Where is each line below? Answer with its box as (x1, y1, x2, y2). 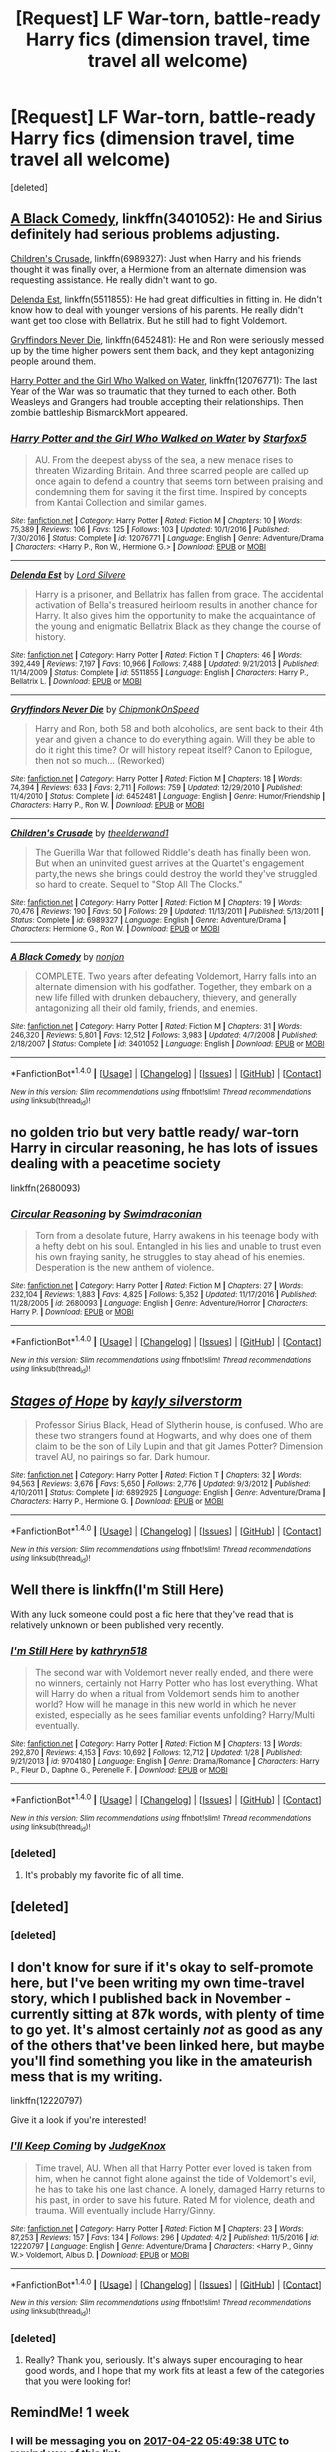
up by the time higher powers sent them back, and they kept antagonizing (10, 344, 315, 356)
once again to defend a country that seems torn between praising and (34, 475, 324, 487)
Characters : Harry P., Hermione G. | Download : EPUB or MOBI (10, 1496, 224, 1506)
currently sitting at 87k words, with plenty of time (10, 2006, 325, 2023)
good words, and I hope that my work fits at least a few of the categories (24, 2365, 325, 2377)
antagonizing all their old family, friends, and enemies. (34, 1002, 258, 1014)
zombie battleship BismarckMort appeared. (10, 406, 188, 418)
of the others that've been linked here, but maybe (10, 2037, 325, 2054)
